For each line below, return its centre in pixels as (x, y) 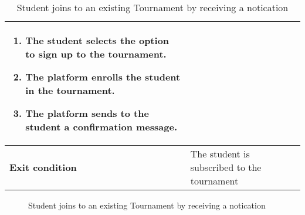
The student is (220, 154)
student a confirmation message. (101, 127)
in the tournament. (70, 90)
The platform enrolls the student (103, 77)
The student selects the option (97, 40)
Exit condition (43, 167)
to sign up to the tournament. (96, 54)
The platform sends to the (87, 113)
